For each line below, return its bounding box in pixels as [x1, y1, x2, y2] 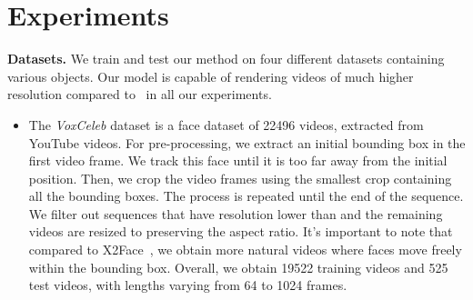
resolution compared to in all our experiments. [7, 85, 272, 104]
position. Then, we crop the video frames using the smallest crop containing [28, 168, 452, 187]
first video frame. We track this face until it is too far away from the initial [28, 151, 448, 170]
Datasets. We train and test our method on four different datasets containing [7, 49, 445, 68]
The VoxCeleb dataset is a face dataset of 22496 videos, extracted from [28, 115, 424, 134]
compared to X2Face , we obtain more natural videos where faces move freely [28, 240, 462, 259]
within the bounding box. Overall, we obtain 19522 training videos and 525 [28, 257, 448, 276]
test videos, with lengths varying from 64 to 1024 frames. [28, 275, 347, 295]
